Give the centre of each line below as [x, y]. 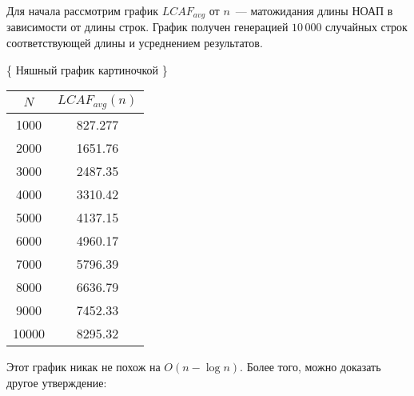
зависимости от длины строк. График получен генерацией [147, 27]
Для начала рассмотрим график [82, 10]
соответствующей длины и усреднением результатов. [135, 43]
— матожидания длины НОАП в [314, 10]
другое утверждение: [57, 382]
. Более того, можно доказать [310, 367]
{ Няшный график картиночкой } [87, 69]
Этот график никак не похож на [84, 367]
